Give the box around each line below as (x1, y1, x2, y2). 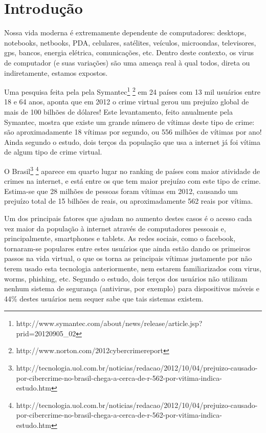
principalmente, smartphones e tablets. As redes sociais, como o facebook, (4, 233, 236, 244)
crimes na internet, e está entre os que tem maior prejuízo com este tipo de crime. (4, 176, 261, 186)
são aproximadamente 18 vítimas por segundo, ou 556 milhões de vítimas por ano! (4, 126, 262, 137)
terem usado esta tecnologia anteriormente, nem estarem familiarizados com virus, (4, 263, 262, 273)
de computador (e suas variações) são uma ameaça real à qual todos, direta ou (4, 57, 250, 68)
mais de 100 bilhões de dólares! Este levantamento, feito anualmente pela (4, 106, 233, 117)
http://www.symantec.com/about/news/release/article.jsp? (16, 318, 203, 329)
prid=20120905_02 (16, 328, 76, 338)
